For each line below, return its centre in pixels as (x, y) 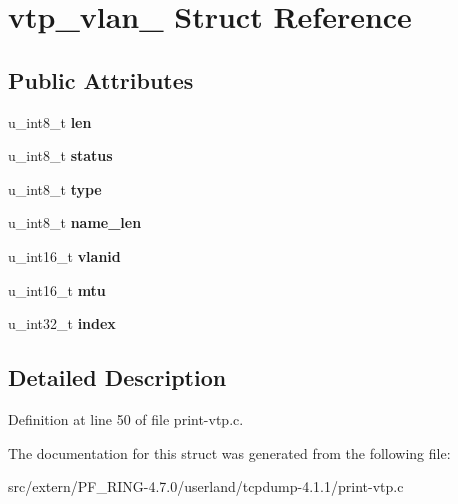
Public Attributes (101, 79)
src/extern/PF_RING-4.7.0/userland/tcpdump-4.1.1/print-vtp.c (206, 486)
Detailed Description (117, 377)
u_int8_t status (60, 155)
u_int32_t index (62, 323)
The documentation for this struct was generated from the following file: (229, 452)
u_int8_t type (55, 188)
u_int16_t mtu (57, 289)
